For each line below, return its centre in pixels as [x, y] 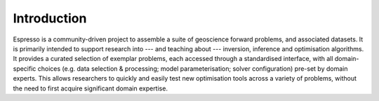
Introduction [50, 18]
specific [25, 68]
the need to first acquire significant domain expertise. [91, 88]
